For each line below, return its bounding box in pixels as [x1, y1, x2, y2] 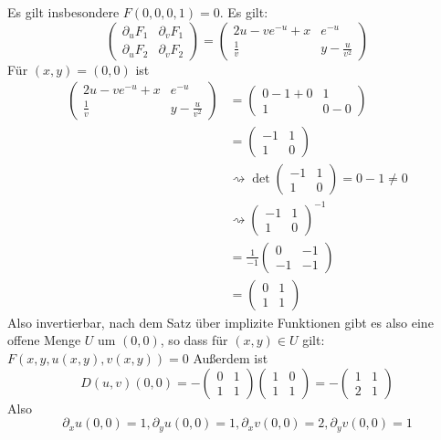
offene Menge [7, 330, 81, 350]
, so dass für [160, 330, 228, 350]
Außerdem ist [193, 349, 268, 368]
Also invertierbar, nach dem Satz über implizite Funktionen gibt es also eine [7, 312, 434, 331]
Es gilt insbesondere [7, 3, 120, 21]
